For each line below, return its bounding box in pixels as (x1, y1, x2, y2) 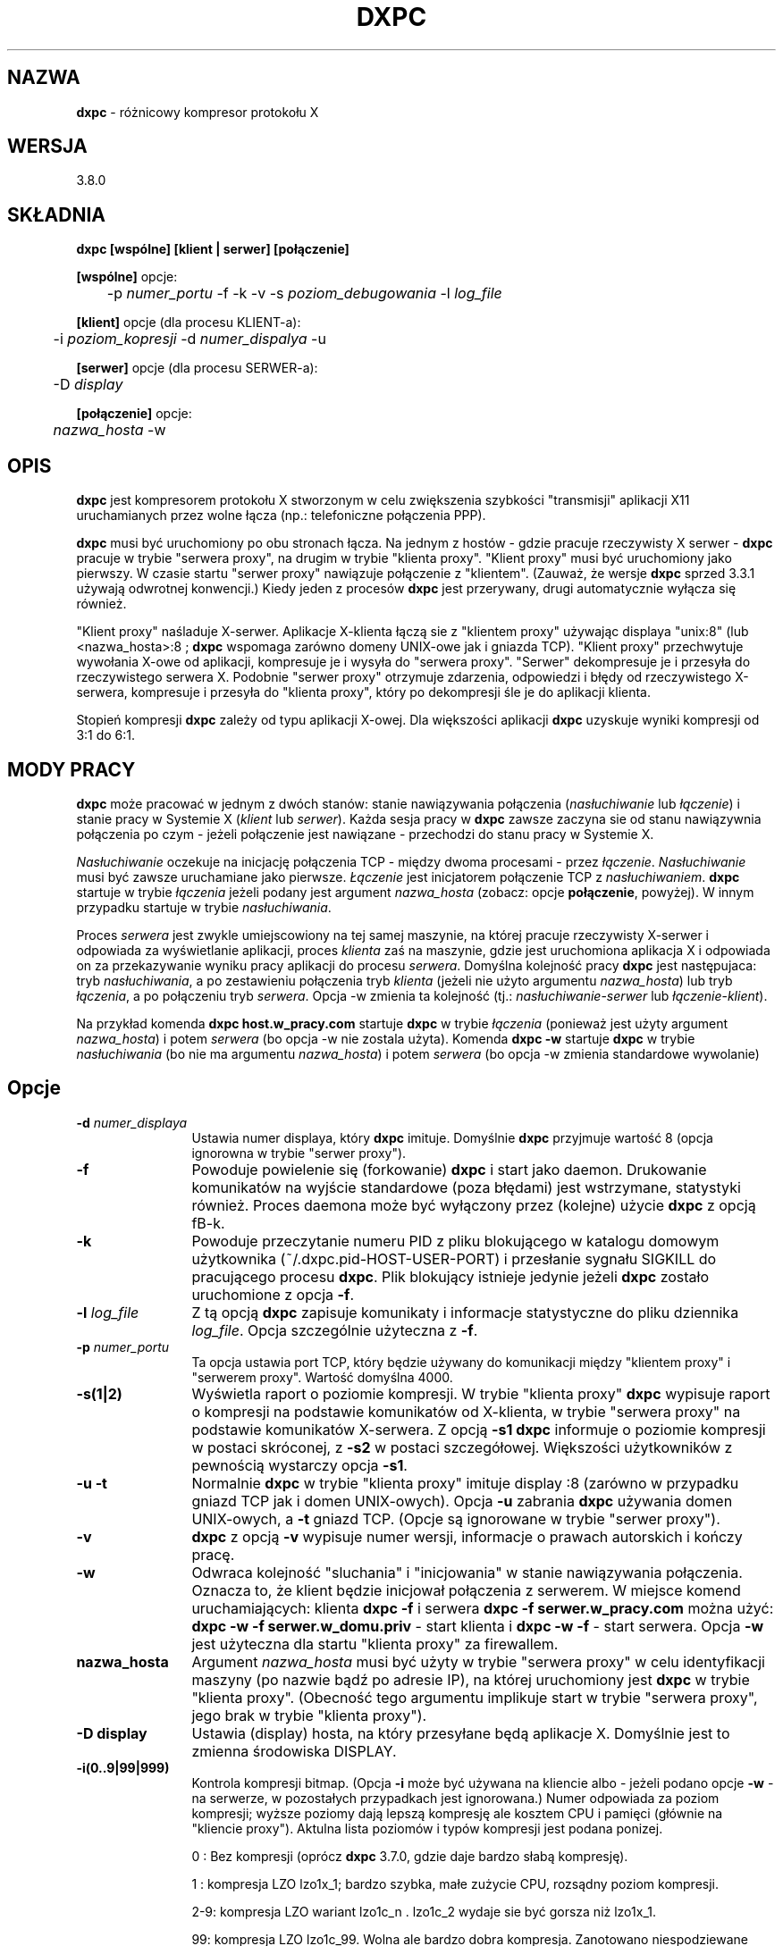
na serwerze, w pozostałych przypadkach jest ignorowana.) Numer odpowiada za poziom (191, 1790, 720, 1806)
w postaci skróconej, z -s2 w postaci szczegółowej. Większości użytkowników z (191, 1438, 733, 1456)
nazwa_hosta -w (53, 421, 166, 440)
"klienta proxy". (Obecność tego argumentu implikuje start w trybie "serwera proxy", (191, 1688, 758, 1707)
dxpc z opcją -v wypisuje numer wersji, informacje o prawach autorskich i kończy (191, 1527, 743, 1546)
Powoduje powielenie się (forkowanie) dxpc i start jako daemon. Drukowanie (191, 1160, 707, 1179)
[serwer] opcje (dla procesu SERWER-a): (76, 360, 318, 376)
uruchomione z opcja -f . (191, 1285, 354, 1304)
